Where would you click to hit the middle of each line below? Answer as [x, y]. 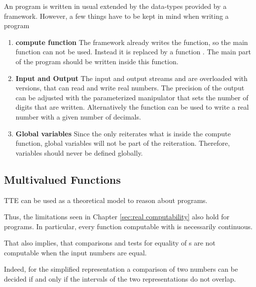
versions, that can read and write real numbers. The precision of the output [130, 88]
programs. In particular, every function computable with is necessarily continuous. [128, 226]
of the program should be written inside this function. [97, 61]
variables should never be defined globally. [79, 152]
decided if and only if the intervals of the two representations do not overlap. [120, 279]
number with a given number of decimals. [78, 116]
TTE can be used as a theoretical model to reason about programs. [106, 200]
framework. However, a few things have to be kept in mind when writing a [116, 16]
